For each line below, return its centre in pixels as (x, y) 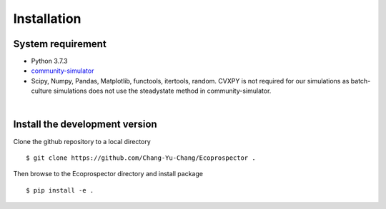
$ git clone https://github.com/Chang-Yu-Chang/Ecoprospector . (141, 158)
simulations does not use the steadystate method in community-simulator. (162, 91)
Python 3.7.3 (49, 61)
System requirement (60, 44)
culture (41, 91)
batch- (361, 81)
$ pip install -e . (60, 190)
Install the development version (85, 124)
